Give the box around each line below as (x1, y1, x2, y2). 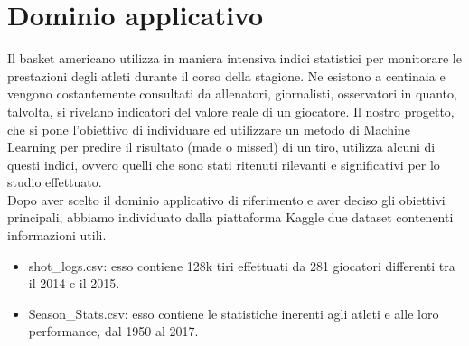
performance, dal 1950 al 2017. (28, 322, 199, 341)
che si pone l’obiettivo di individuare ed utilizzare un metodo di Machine (7, 119, 410, 138)
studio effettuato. (7, 173, 102, 192)
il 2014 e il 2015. (28, 274, 120, 293)
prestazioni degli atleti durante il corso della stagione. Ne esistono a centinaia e (7, 66, 446, 85)
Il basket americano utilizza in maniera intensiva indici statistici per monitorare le (7, 49, 462, 68)
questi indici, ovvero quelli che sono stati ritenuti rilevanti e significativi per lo (7, 154, 440, 173)
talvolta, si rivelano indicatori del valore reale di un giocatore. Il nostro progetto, (7, 101, 455, 120)
